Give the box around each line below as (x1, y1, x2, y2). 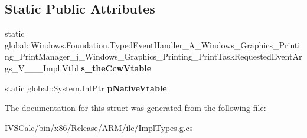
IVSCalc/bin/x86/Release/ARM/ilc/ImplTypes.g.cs (5, 121, 193, 133)
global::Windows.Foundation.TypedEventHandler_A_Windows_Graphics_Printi (5, 38, 301, 51)
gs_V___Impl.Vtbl (5, 61, 79, 74)
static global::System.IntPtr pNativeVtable (5, 81, 167, 94)
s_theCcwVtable (81, 61, 152, 74)
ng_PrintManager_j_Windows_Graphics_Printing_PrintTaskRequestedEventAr (5, 50, 302, 63)
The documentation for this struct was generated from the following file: (5, 101, 266, 114)
